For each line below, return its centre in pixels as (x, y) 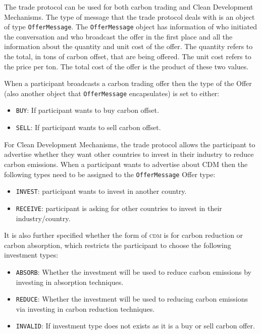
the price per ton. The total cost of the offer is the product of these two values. (126, 66)
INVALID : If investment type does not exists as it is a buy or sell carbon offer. (135, 326)
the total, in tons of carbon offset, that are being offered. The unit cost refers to (128, 56)
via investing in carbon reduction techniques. (85, 308)
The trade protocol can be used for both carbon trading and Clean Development (129, 7)
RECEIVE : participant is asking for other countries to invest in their (119, 208)
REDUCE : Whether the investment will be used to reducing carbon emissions (132, 299)
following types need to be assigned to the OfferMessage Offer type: (110, 174)
